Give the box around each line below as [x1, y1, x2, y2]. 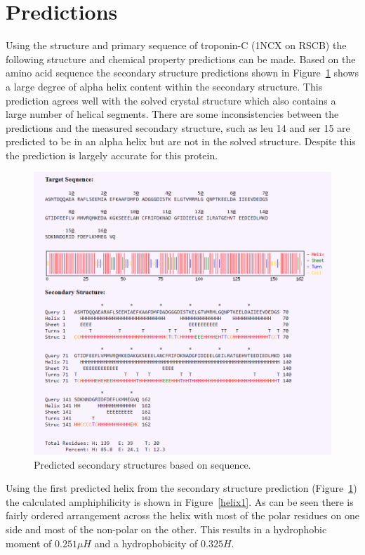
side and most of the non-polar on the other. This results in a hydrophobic [6, 521, 327, 536]
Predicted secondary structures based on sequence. [34, 457, 251, 472]
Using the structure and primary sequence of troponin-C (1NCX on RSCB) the [6, 38, 347, 53]
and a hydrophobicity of [94, 535, 198, 550]
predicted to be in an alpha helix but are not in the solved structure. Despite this [6, 134, 356, 149]
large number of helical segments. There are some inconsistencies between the [6, 107, 339, 121]
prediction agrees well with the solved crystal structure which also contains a [6, 93, 336, 107]
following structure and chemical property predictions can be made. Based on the [6, 51, 356, 66]
